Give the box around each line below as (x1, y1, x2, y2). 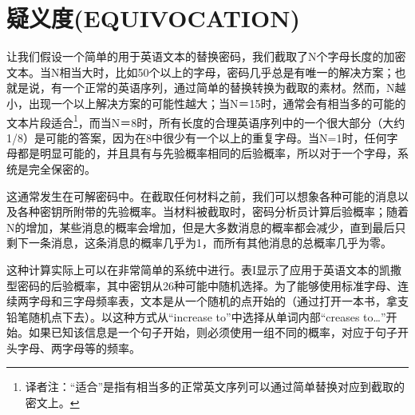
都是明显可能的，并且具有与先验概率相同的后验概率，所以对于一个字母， (17, 145, 397, 162)
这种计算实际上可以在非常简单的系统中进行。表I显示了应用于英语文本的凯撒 (6, 261, 402, 277)
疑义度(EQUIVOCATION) (6, 2, 300, 34)
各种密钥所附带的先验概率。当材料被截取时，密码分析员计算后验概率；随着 (17, 203, 409, 220)
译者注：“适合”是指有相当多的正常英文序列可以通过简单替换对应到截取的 (25, 378, 405, 395)
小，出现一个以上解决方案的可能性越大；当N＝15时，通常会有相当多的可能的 (6, 94, 406, 111)
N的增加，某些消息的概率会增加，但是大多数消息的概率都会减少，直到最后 (6, 218, 395, 235)
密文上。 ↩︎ (25, 394, 80, 411)
